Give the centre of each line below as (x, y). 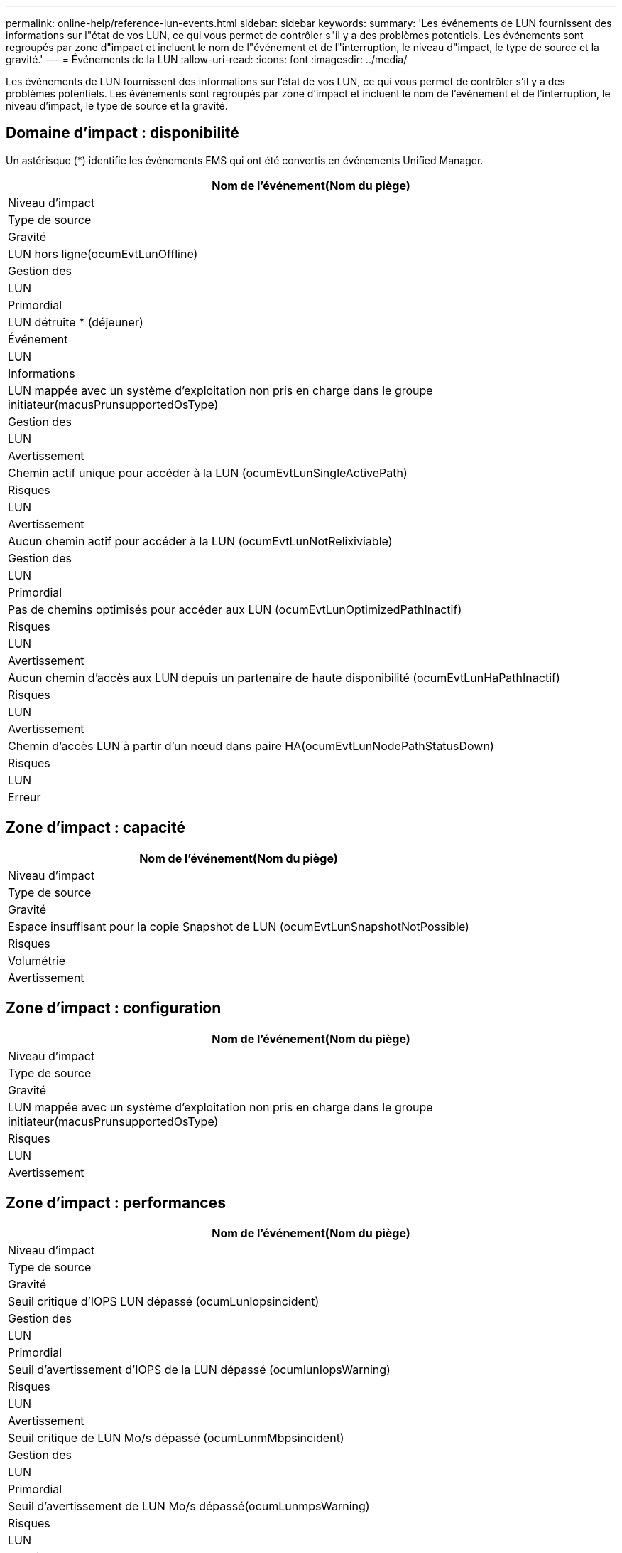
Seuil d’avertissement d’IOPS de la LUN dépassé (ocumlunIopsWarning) (199, 1370)
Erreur (24, 797)
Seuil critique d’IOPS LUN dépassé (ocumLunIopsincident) (164, 1302)
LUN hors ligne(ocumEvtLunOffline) (103, 254)
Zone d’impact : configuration (114, 1008)
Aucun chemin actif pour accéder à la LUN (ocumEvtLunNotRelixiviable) (200, 541)
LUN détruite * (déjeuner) (76, 322)
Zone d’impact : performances (116, 1202)
